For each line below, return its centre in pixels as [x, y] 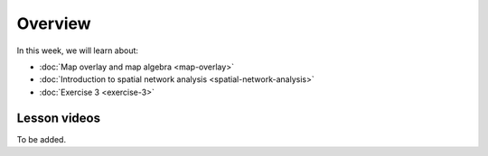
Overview [54, 23]
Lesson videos [59, 118]
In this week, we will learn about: [78, 50]
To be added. [42, 139]
